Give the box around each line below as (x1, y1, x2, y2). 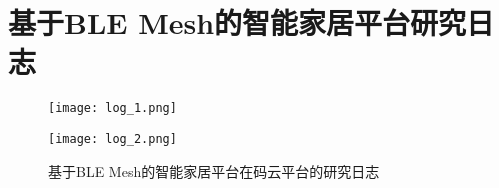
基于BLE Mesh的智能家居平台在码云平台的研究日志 (48, 160, 380, 181)
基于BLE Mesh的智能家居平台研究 (8, 2, 467, 43)
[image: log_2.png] (48, 131, 177, 146)
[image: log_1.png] (48, 101, 177, 116)
